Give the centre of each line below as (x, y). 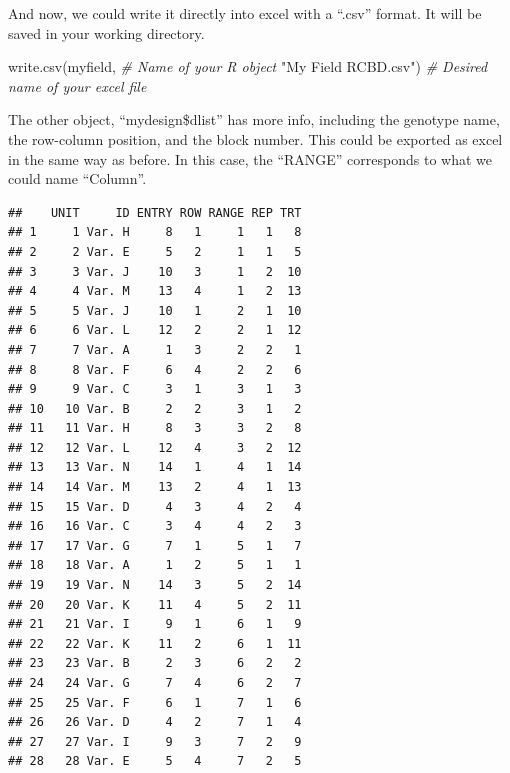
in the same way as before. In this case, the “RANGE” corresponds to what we (250, 158)
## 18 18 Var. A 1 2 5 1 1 (155, 565)
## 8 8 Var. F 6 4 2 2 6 (155, 369)
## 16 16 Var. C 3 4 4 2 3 (155, 526)
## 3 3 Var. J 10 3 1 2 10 (155, 271)
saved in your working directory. (106, 32)
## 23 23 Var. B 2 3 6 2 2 (155, 663)
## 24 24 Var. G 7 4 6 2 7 (155, 683)
